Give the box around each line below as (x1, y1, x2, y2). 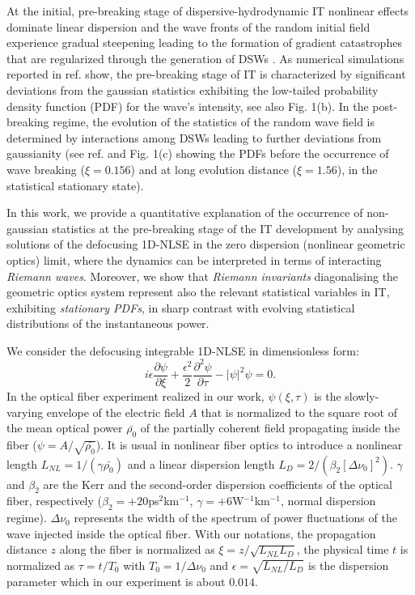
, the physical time (296, 541, 389, 558)
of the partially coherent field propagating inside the (140, 419, 400, 436)
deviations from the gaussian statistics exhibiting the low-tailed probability (6, 81, 379, 98)
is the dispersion (307, 556, 389, 573)
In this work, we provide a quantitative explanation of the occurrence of (6, 204, 363, 221)
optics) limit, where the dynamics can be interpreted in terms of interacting (6, 251, 382, 268)
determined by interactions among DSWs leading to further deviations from (6, 129, 382, 146)
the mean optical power (6, 419, 123, 436)
